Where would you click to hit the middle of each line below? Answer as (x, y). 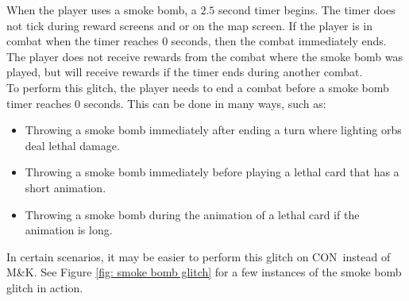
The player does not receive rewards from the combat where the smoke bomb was (204, 56)
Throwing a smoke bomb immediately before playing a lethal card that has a (212, 172)
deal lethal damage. (72, 145)
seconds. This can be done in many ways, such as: (205, 103)
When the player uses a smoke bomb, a (102, 10)
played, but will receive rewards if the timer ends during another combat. (185, 72)
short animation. (66, 187)
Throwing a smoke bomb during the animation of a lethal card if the (192, 214)
